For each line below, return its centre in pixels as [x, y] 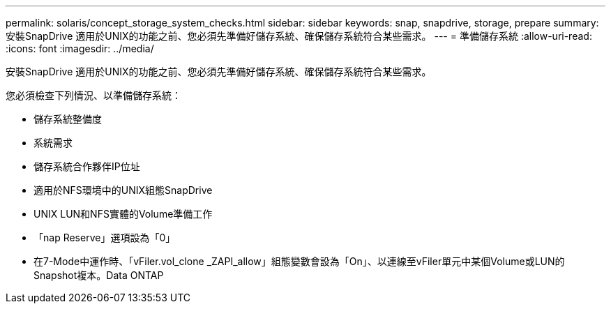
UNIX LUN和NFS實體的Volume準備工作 [123, 214]
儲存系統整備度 [68, 119]
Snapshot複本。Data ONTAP [99, 275]
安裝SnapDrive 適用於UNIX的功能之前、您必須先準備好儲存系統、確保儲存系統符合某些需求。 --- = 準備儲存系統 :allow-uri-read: [299, 36]
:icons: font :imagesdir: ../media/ [80, 48]
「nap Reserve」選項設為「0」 [105, 238]
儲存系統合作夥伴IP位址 [87, 166]
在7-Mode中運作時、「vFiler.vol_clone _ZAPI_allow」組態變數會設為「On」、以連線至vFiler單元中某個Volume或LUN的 [299, 261]
